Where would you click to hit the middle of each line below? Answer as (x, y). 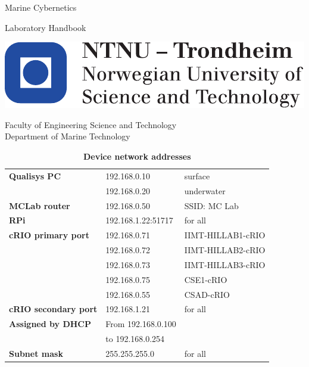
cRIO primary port (49, 235)
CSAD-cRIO (207, 294)
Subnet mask (36, 353)
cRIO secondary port (53, 309)
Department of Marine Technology (68, 136)
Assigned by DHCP (50, 324)
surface (197, 175)
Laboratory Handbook (46, 27)
